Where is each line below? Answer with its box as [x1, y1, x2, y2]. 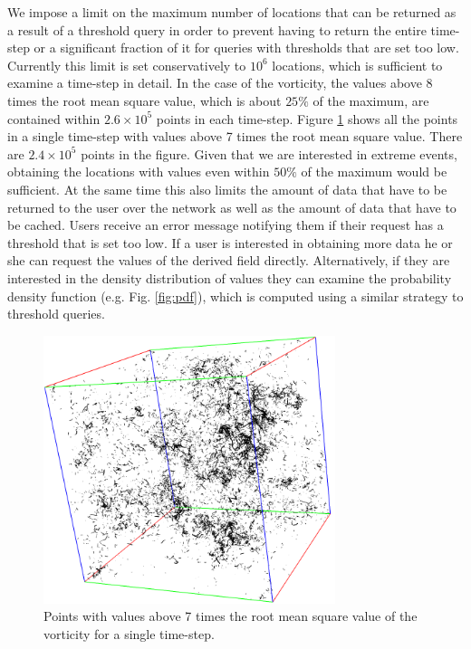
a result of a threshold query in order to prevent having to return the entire [7, 20, 427, 39]
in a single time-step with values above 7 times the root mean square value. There [7, 127, 463, 146]
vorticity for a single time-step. [43, 624, 215, 643]
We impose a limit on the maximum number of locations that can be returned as [7, 3, 457, 21]
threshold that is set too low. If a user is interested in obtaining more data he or [7, 233, 453, 252]
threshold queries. [7, 304, 105, 323]
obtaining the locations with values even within [7, 162, 270, 181]
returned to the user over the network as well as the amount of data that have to [7, 197, 457, 216]
